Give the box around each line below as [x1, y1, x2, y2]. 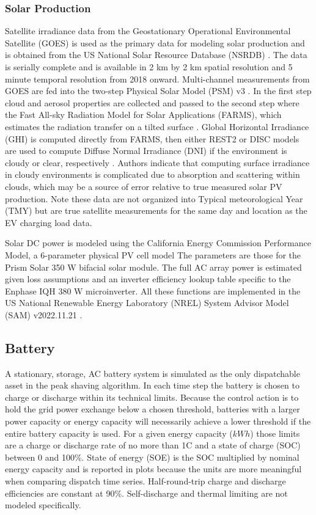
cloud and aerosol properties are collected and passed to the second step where [5, 96, 299, 109]
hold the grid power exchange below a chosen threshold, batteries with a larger [5, 403, 300, 415]
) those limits [250, 426, 300, 439]
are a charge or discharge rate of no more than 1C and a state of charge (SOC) [5, 439, 301, 451]
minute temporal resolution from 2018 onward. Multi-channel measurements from [5, 72, 310, 85]
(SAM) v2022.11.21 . [5, 308, 83, 321]
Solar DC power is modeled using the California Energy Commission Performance [5, 236, 311, 249]
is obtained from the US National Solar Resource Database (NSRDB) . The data [5, 48, 307, 61]
